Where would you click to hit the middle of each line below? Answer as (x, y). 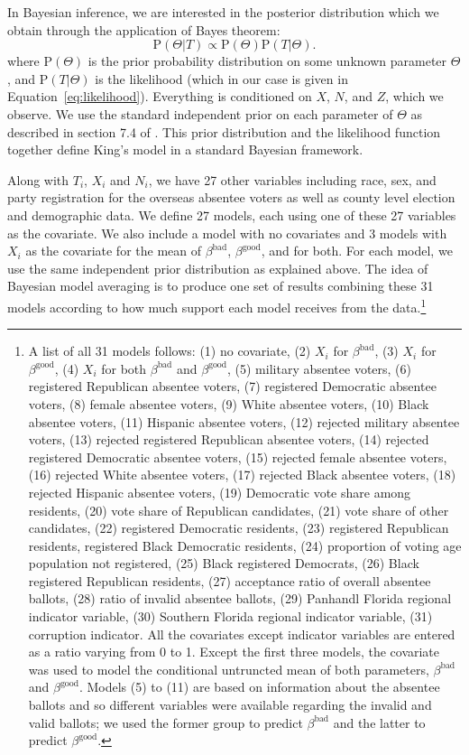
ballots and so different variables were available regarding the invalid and (230, 705)
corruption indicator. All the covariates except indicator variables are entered (242, 634)
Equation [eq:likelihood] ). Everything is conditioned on (160, 96)
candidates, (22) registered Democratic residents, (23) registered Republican (239, 528)
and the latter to (379, 722)
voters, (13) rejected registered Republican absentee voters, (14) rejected (229, 439)
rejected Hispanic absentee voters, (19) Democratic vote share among (220, 492)
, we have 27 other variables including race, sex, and (292, 179)
